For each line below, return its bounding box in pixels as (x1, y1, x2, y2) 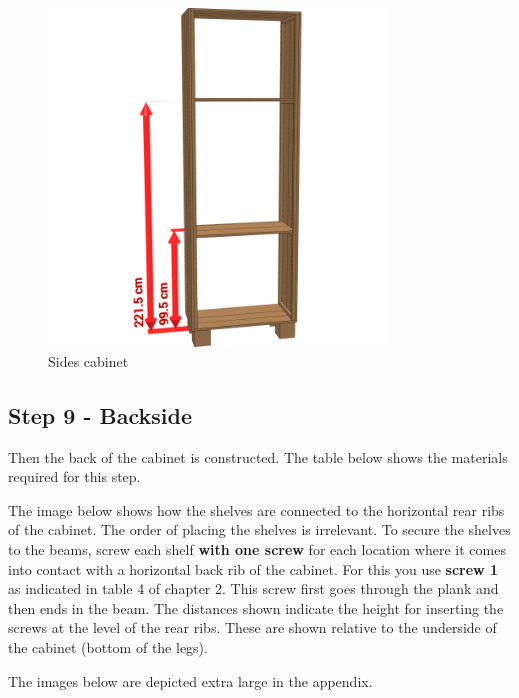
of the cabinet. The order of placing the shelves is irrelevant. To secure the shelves (8, 519, 511, 540)
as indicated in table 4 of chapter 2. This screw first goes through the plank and (8, 578, 499, 599)
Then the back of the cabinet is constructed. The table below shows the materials (8, 446, 508, 467)
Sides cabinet (48, 350, 129, 371)
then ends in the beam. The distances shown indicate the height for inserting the (8, 597, 504, 618)
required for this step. (8, 466, 141, 487)
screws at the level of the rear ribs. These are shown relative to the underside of (8, 617, 497, 638)
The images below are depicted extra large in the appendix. (8, 670, 373, 691)
